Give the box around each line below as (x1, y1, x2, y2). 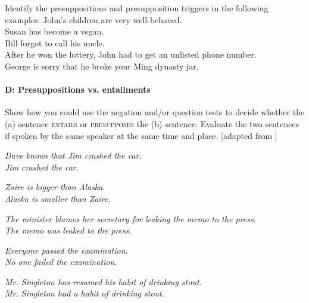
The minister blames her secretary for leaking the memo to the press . (5, 212, 256, 225)
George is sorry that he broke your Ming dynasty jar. (5, 59, 199, 72)
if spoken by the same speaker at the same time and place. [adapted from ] (5, 129, 277, 141)
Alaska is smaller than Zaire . (5, 192, 111, 204)
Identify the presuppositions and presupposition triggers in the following (5, 2, 269, 14)
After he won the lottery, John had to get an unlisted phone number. (5, 48, 257, 61)
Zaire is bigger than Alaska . (5, 181, 105, 193)
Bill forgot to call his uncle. (5, 36, 105, 49)
